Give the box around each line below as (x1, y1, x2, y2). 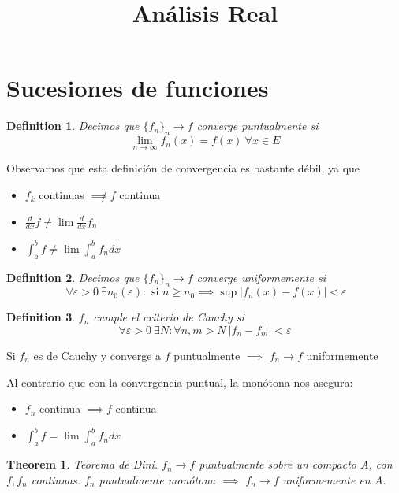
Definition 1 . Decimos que (6, 117, 140, 134)
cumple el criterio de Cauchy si (93, 309, 244, 325)
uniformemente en (282, 471, 371, 487)
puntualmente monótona (99, 471, 216, 487)
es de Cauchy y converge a (33, 347, 162, 364)
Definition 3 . (6, 309, 76, 325)
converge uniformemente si (196, 269, 326, 285)
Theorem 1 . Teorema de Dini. (6, 456, 158, 473)
